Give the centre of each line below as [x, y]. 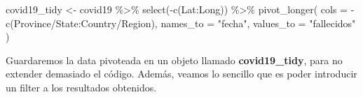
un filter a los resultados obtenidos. [81, 87]
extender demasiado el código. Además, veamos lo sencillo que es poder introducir [181, 74]
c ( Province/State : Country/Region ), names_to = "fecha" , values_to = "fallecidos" [181, 23]
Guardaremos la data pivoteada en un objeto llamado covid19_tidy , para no [174, 60]
